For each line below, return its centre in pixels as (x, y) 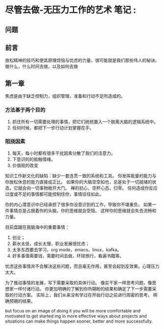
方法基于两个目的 (25, 110)
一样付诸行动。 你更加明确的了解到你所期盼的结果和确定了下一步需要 (83, 288)
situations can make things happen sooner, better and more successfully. (79, 321)
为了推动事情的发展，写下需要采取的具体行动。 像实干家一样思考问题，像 (79, 283)
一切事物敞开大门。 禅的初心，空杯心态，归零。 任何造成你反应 (94, 188)
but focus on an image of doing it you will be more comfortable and (73, 310)
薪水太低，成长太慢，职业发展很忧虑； (51, 243)
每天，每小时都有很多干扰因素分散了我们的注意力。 (64, 153)
